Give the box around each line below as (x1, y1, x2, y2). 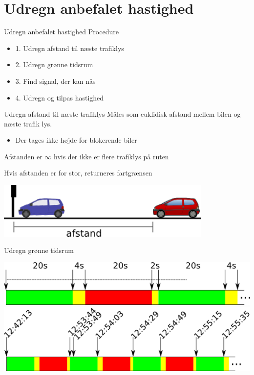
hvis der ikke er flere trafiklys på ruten (54, 151, 169, 161)
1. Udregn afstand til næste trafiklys (15, 43, 124, 53)
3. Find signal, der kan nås (15, 75, 96, 86)
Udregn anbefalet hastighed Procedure (4, 26, 119, 37)
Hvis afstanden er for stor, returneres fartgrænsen (4, 168, 152, 178)
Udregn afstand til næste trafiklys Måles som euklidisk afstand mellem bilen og (4, 109, 241, 119)
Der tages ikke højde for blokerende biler (15, 135, 137, 145)
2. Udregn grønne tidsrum (15, 59, 93, 70)
